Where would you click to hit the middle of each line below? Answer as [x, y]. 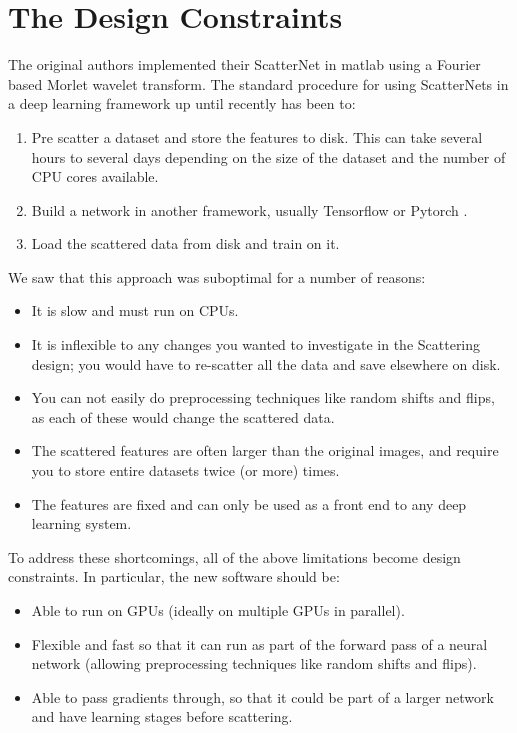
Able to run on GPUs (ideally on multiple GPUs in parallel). [218, 610]
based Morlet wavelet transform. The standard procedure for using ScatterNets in [258, 83]
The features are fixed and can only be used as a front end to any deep [249, 503]
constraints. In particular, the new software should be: [174, 576]
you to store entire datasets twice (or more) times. [185, 470]
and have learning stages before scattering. [162, 716]
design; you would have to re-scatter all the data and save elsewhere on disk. [266, 363]
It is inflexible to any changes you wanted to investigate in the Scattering [256, 344]
